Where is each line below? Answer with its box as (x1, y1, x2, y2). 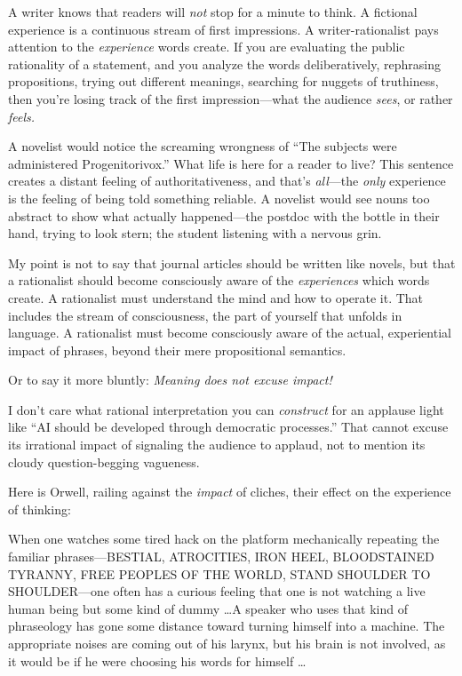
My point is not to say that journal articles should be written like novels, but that (8, 253, 456, 272)
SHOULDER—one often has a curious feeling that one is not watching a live (8, 582, 426, 600)
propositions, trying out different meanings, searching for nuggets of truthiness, (8, 72, 439, 91)
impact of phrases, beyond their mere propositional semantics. (8, 340, 346, 359)
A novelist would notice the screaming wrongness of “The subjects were (8, 137, 397, 155)
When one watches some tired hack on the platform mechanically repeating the (8, 529, 440, 548)
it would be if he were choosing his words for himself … (8, 651, 307, 670)
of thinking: (8, 499, 71, 518)
